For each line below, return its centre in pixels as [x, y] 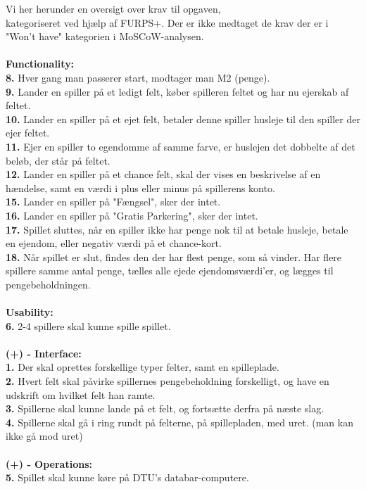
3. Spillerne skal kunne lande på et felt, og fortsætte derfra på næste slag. [165, 408]
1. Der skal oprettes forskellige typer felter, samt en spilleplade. [143, 367]
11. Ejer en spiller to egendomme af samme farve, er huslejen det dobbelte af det [181, 146]
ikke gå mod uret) [44, 436]
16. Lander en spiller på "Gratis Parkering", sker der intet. [132, 215]
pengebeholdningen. [48, 284]
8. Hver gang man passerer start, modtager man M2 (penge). [138, 77]
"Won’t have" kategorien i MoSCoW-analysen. [105, 36]
